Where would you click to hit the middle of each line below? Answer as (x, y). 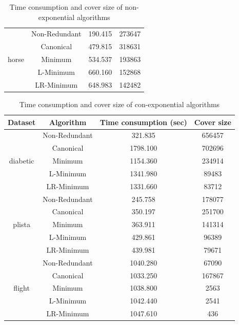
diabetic (22, 161)
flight (22, 288)
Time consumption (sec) (143, 122)
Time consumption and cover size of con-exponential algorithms (120, 104)
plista (22, 224)
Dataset (22, 122)
